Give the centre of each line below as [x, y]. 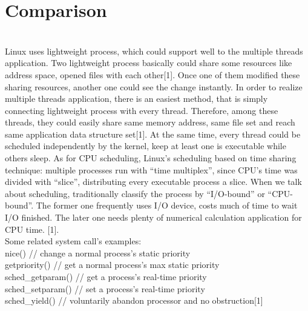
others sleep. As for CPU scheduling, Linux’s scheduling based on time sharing [151, 158]
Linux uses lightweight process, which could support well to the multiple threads [154, 51]
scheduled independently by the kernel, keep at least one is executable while [146, 146]
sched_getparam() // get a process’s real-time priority [106, 276]
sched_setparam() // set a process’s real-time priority [105, 288]
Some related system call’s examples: [73, 241]
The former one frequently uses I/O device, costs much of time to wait [167, 205]
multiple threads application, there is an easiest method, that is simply [136, 99]
